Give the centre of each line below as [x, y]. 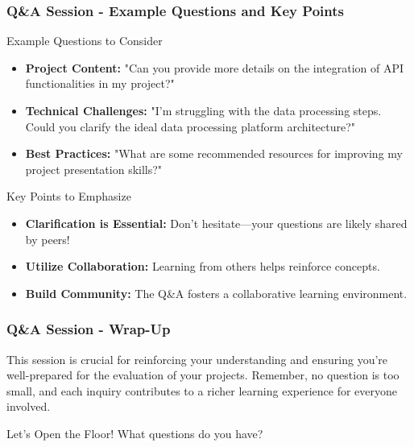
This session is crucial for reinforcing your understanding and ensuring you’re [197, 359]
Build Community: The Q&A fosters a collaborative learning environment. [216, 293]
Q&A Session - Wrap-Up [89, 329]
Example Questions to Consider [85, 41]
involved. [29, 406]
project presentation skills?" [94, 169]
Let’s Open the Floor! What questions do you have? [135, 433]
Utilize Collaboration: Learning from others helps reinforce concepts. [203, 266]
